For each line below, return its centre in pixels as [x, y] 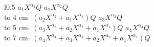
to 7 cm [16, 37]
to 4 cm [16, 17]
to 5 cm [16, 27]
